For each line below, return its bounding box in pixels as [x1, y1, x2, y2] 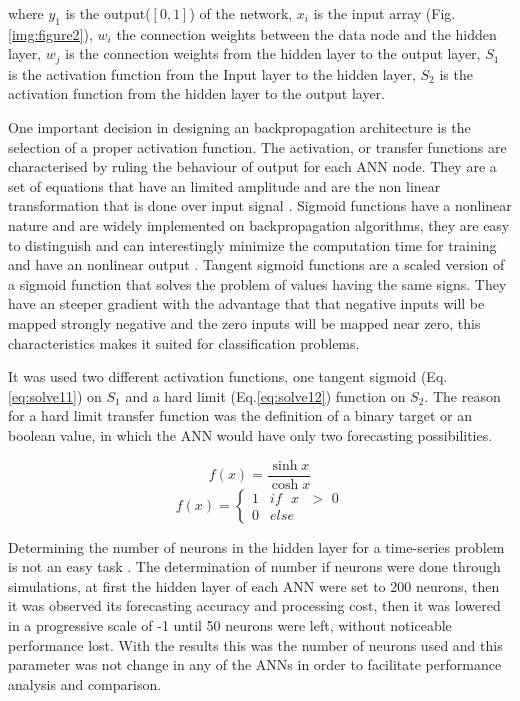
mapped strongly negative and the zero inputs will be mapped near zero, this [8, 312, 481, 333]
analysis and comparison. [8, 673, 162, 694]
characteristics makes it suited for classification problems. [8, 332, 360, 353]
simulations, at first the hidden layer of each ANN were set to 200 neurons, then [8, 575, 500, 596]
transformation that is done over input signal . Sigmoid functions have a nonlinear [8, 195, 512, 216]
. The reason [424, 385, 501, 406]
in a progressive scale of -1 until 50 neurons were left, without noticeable [8, 614, 452, 635]
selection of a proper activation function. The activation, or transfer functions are [8, 136, 507, 157]
